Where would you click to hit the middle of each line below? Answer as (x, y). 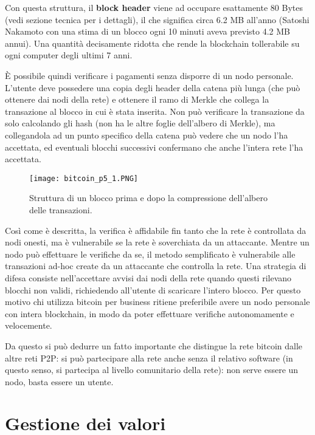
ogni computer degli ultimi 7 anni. (69, 55)
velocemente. (29, 325)
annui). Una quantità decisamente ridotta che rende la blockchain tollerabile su (152, 43)
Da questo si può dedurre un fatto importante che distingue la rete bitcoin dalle (154, 345)
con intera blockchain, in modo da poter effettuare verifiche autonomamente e (150, 313)
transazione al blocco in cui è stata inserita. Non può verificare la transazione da (155, 111)
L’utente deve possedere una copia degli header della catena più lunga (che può (153, 87)
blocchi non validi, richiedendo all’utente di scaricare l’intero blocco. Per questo (153, 289)
